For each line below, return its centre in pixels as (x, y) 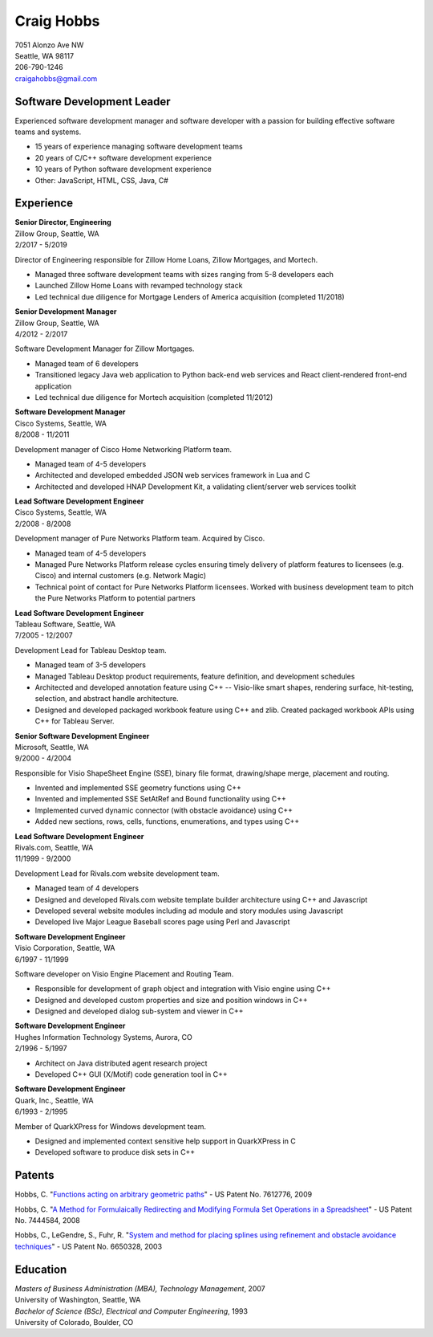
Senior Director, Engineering (63, 222)
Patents (34, 1175)
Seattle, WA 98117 (45, 55)
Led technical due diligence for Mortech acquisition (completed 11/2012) (154, 397)
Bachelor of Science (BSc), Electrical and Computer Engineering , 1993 (132, 1311)
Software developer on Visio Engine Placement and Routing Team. (124, 974)
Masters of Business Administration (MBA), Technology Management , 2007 (140, 1288)
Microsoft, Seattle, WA (52, 747)
